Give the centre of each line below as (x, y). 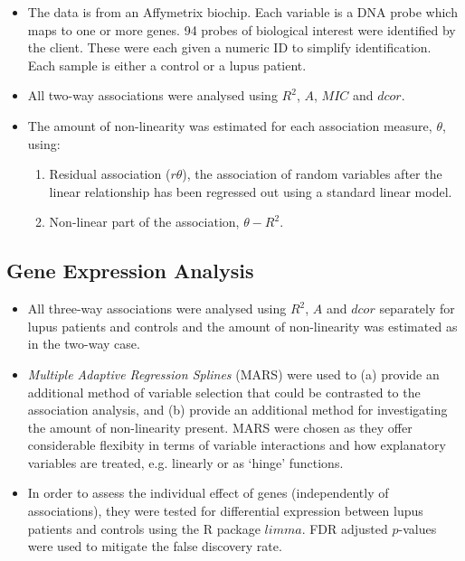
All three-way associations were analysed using (157, 309)
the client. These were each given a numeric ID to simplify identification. (229, 47)
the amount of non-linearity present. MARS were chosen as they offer (220, 427)
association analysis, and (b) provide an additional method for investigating (237, 410)
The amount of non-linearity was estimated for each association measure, (230, 125)
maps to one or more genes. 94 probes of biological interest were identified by (242, 29)
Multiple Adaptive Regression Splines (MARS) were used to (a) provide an (233, 374)
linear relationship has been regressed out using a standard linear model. (251, 191)
